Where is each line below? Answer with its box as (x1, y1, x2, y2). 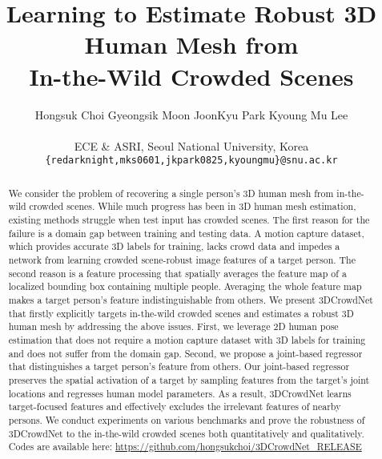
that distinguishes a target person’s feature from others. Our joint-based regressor (8, 360, 350, 373)
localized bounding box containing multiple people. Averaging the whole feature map (8, 280, 362, 293)
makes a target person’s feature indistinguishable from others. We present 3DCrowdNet (8, 292, 373, 306)
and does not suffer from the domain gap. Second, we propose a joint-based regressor (8, 346, 363, 360)
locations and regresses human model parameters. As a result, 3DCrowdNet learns (8, 386, 352, 400)
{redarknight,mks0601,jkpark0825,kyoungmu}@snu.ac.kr (45, 155, 338, 167)
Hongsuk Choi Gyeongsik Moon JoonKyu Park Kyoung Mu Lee (34, 106, 348, 123)
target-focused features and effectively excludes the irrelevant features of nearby (8, 400, 341, 413)
